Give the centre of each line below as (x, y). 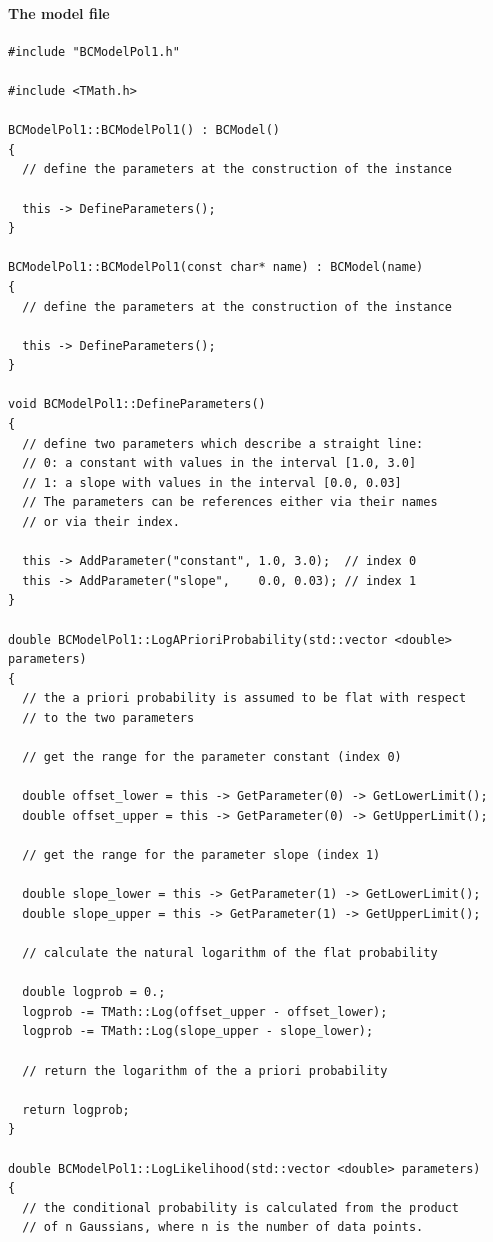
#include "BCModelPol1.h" (94, 51)
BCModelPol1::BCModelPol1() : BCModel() (144, 130)
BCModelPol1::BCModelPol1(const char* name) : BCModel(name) (216, 267)
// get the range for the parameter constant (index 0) (212, 757)
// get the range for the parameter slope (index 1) (201, 855)
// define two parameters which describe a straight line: (223, 443)
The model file (59, 12)
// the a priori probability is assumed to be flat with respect (244, 698)
